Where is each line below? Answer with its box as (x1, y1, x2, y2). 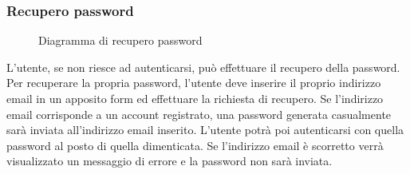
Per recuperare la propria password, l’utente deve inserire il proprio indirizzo (6, 74, 381, 91)
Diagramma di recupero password (38, 32, 203, 49)
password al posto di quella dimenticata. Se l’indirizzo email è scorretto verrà (6, 136, 384, 153)
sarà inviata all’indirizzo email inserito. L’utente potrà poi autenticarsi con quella (6, 121, 404, 138)
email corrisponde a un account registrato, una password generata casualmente (6, 105, 392, 122)
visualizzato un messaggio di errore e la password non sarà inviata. (6, 152, 333, 169)
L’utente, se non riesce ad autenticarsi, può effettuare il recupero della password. (6, 58, 400, 75)
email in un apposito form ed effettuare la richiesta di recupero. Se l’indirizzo (6, 90, 384, 106)
